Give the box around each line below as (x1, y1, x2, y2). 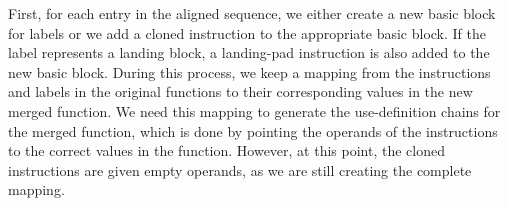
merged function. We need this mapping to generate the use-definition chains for (8, 100, 501, 121)
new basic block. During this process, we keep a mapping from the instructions (8, 61, 491, 82)
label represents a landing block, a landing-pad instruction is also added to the (8, 42, 490, 63)
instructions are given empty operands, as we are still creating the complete (8, 159, 472, 180)
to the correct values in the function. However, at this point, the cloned (8, 140, 445, 161)
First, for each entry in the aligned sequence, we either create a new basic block (8, 3, 496, 23)
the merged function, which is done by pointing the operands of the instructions (8, 120, 498, 141)
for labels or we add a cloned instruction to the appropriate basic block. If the (8, 22, 487, 43)
